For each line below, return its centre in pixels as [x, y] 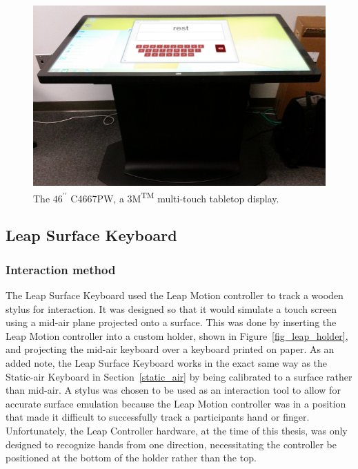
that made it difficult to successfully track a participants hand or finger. [158, 417]
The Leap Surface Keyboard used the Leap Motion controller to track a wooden [175, 295]
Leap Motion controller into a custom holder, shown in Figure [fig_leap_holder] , [177, 335]
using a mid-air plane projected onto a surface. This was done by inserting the [171, 322]
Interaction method [61, 269]
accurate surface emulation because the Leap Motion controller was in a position [176, 403]
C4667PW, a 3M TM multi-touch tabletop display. [175, 197]
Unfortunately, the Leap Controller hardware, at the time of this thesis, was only [177, 431]
